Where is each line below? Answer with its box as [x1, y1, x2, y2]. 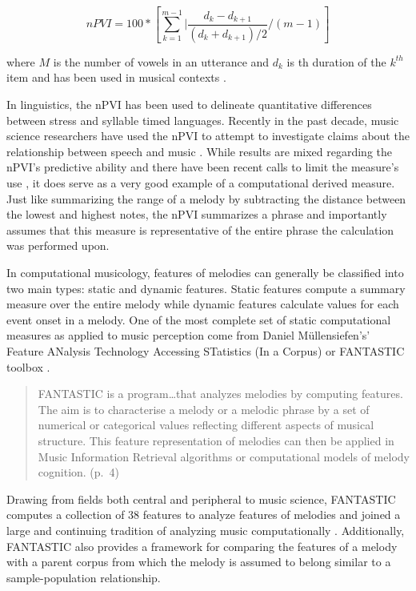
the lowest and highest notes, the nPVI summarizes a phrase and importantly [6, 206, 387, 223]
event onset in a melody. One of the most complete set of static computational [6, 311, 391, 328]
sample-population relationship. [6, 569, 161, 585]
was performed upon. [6, 237, 110, 254]
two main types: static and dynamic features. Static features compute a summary [6, 279, 406, 296]
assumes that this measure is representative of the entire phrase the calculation [6, 221, 394, 238]
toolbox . [6, 358, 50, 375]
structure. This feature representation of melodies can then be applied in [38, 432, 394, 448]
